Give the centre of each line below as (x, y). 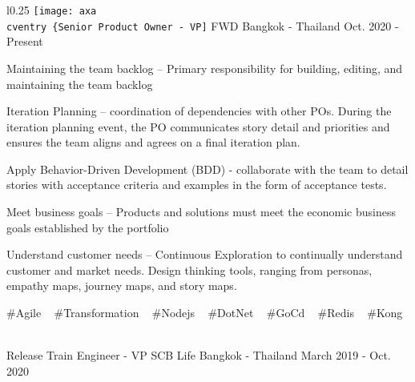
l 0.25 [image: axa (52, 10)
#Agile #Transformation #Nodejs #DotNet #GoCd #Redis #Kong (205, 313)
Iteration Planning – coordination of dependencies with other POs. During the (199, 111)
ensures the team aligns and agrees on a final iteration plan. (153, 142)
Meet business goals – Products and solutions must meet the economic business (201, 212)
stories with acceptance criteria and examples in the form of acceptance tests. (197, 185)
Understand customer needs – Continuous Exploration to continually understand (205, 254)
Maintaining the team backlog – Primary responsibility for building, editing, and (205, 68)
